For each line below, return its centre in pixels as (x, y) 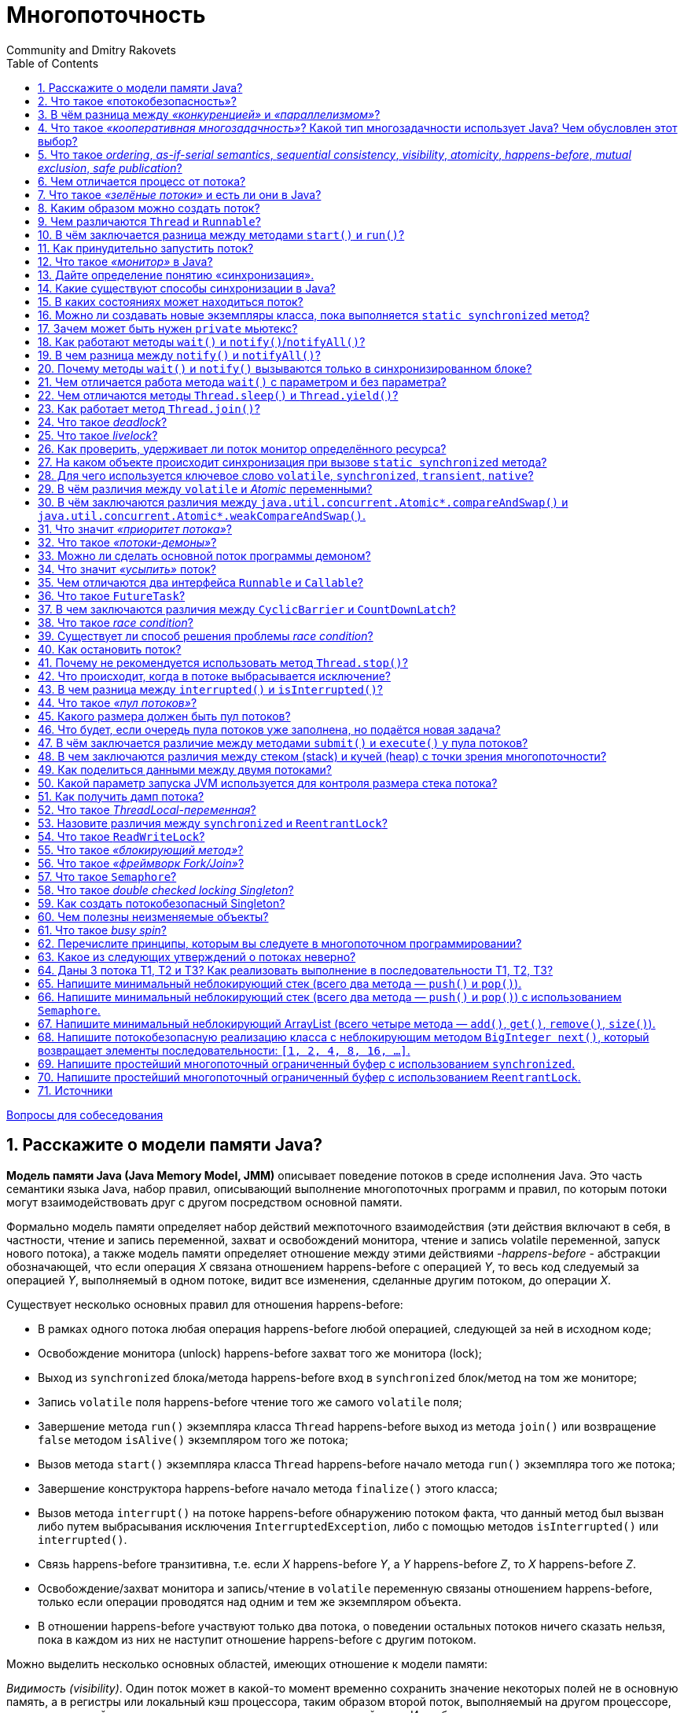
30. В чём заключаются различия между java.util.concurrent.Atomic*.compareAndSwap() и (303, 502)
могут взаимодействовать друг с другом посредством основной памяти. (204, 1202)
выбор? (58, 141)
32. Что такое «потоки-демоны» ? (127, 542)
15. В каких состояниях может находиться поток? (171, 301)
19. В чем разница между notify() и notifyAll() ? (179, 355)
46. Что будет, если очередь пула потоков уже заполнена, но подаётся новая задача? (269, 729)
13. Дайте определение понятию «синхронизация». (176, 274)
